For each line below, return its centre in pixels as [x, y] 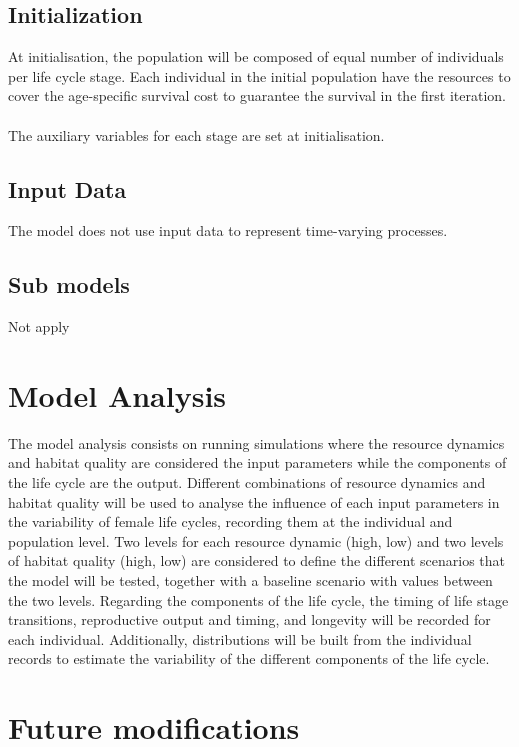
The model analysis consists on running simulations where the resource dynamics [256, 442]
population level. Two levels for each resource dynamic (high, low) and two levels [256, 540]
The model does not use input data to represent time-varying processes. [228, 230]
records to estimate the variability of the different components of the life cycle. [249, 658]
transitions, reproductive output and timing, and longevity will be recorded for [249, 619]
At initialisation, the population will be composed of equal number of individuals [256, 56]
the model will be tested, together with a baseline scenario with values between [250, 580]
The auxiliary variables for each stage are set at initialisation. [196, 134]
